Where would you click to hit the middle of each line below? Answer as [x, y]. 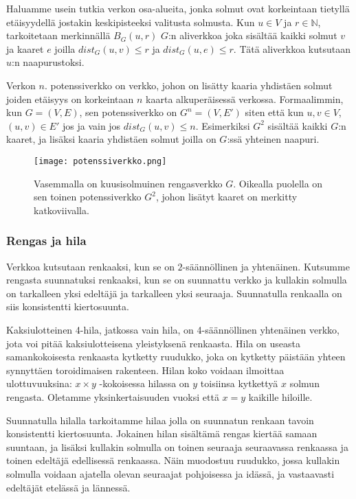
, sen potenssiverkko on [128, 112]
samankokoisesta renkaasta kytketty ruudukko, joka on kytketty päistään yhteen [176, 357]
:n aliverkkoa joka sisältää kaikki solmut [253, 35]
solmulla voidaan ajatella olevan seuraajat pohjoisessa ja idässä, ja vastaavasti [170, 473]
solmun [304, 383]
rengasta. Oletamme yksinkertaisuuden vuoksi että [113, 396]
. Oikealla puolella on [278, 183]
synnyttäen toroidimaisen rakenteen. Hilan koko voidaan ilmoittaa [145, 370]
